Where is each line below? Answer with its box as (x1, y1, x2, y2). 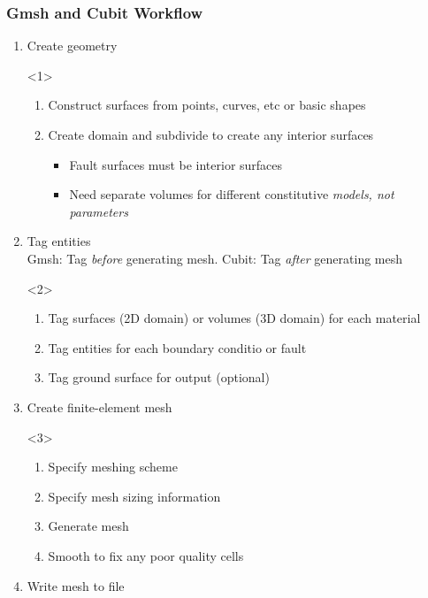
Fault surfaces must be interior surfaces (69, 155, 283, 173)
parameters (69, 202, 128, 220)
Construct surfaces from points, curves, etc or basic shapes (48, 96, 366, 114)
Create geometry (27, 36, 118, 55)
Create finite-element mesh (27, 397, 172, 416)
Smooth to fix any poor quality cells (48, 546, 244, 564)
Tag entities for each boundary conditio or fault (48, 338, 307, 356)
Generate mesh (48, 517, 129, 535)
